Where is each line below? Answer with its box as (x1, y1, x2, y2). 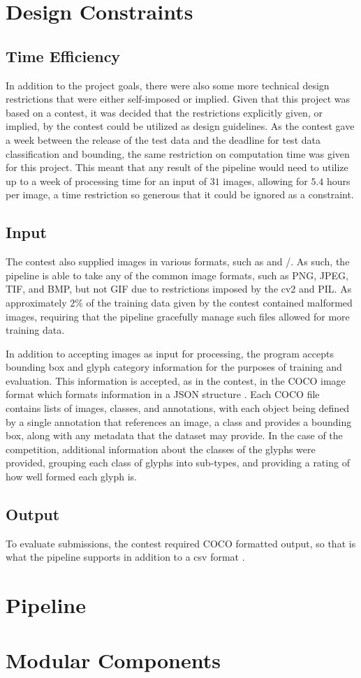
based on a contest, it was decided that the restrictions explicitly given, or (6, 105, 323, 119)
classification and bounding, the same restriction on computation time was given (6, 146, 350, 161)
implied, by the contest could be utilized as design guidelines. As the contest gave (6, 119, 355, 133)
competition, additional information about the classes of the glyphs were (6, 441, 316, 456)
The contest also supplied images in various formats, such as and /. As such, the (6, 254, 350, 269)
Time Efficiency (6, 45, 121, 66)
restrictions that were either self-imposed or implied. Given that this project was (6, 91, 351, 106)
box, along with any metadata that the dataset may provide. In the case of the (6, 428, 343, 443)
